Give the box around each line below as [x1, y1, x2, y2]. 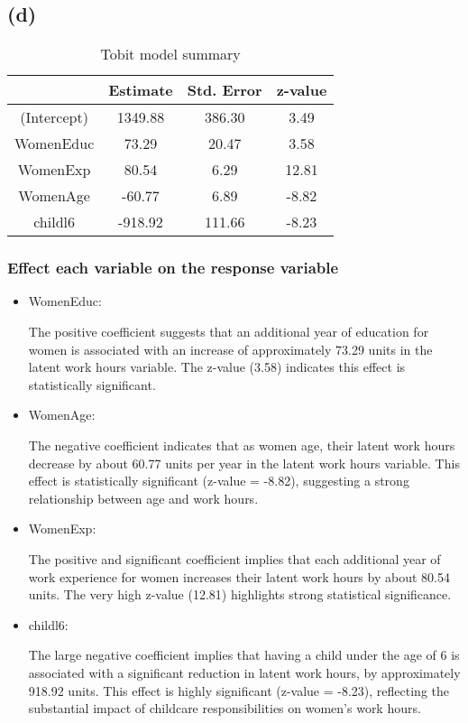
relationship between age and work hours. [28, 488, 259, 507]
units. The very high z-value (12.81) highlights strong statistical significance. [28, 585, 452, 604]
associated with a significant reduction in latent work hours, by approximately [28, 663, 461, 681]
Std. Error [187, 79, 262, 101]
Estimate [108, 79, 173, 101]
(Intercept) [20, 107, 88, 128]
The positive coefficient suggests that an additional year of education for [28, 322, 429, 341]
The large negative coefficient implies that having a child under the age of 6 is [28, 645, 460, 664]
